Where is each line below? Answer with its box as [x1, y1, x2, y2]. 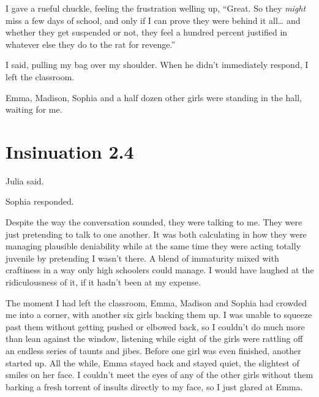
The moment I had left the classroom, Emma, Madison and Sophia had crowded [6, 296, 307, 309]
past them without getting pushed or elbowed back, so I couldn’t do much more [6, 320, 305, 333]
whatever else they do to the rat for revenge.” [6, 37, 176, 50]
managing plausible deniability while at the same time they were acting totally [6, 240, 301, 252]
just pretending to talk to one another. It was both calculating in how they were [6, 227, 307, 240]
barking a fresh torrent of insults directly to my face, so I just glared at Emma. [6, 380, 303, 393]
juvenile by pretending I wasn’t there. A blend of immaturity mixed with [6, 251, 279, 264]
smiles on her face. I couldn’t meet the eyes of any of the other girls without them [6, 368, 313, 381]
